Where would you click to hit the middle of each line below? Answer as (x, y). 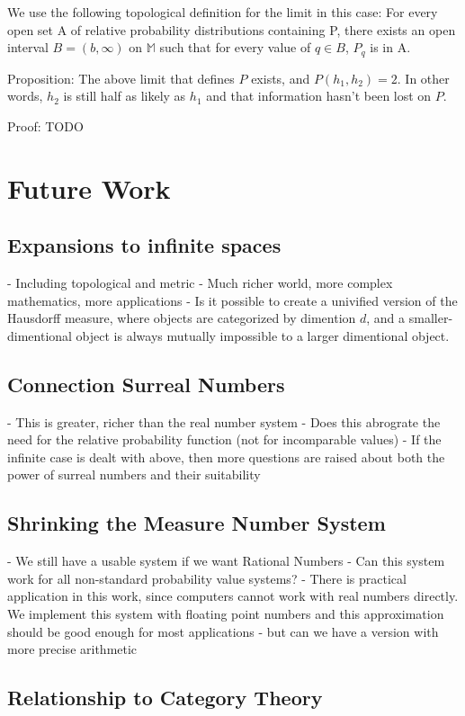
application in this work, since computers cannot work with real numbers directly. (233, 596)
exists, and (281, 78)
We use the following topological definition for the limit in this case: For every (223, 12)
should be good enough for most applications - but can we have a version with (223, 631)
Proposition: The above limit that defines (121, 78)
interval (28, 47)
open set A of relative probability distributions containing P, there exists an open (232, 29)
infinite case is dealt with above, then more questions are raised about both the (226, 456)
